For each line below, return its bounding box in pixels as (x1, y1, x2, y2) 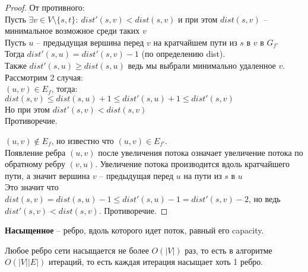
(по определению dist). (141, 47, 226, 60)
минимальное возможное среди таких (5, 24, 140, 37)
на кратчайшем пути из (153, 36, 237, 48)
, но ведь (248, 192, 281, 204)
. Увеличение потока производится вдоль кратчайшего (95, 158, 290, 170)
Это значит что (5, 181, 59, 193)
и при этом (177, 12, 218, 25)
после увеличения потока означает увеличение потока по (98, 146, 303, 158)
